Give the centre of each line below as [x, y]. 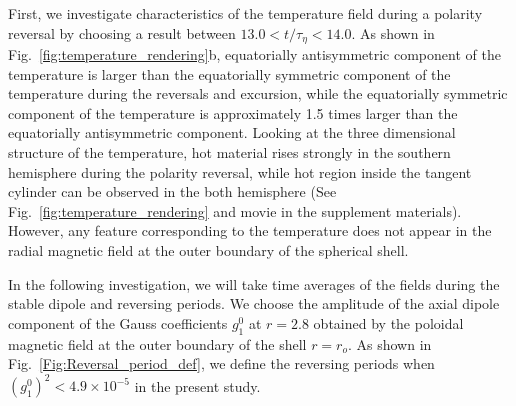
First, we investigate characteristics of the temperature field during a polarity [245, 13]
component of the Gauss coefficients [118, 322]
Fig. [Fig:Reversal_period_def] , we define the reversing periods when [221, 363]
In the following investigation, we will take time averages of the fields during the [254, 283]
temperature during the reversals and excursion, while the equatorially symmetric [258, 93]
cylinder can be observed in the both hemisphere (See [172, 191]
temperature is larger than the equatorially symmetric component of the [229, 73]
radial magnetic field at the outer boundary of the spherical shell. [208, 249]
